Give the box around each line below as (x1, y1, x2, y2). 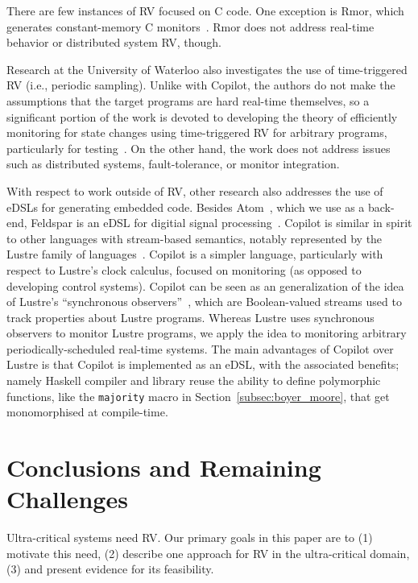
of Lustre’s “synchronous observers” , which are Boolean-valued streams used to (6, 293, 402, 310)
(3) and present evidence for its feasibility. (6, 560, 214, 577)
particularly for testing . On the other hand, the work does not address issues (6, 139, 391, 156)
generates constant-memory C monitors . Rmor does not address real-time (6, 18, 375, 35)
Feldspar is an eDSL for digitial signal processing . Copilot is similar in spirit (31, 214, 412, 231)
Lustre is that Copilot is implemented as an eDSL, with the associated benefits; (6, 356, 399, 373)
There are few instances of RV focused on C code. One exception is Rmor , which (6, 2, 404, 19)
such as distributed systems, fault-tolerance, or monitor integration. (6, 155, 340, 172)
